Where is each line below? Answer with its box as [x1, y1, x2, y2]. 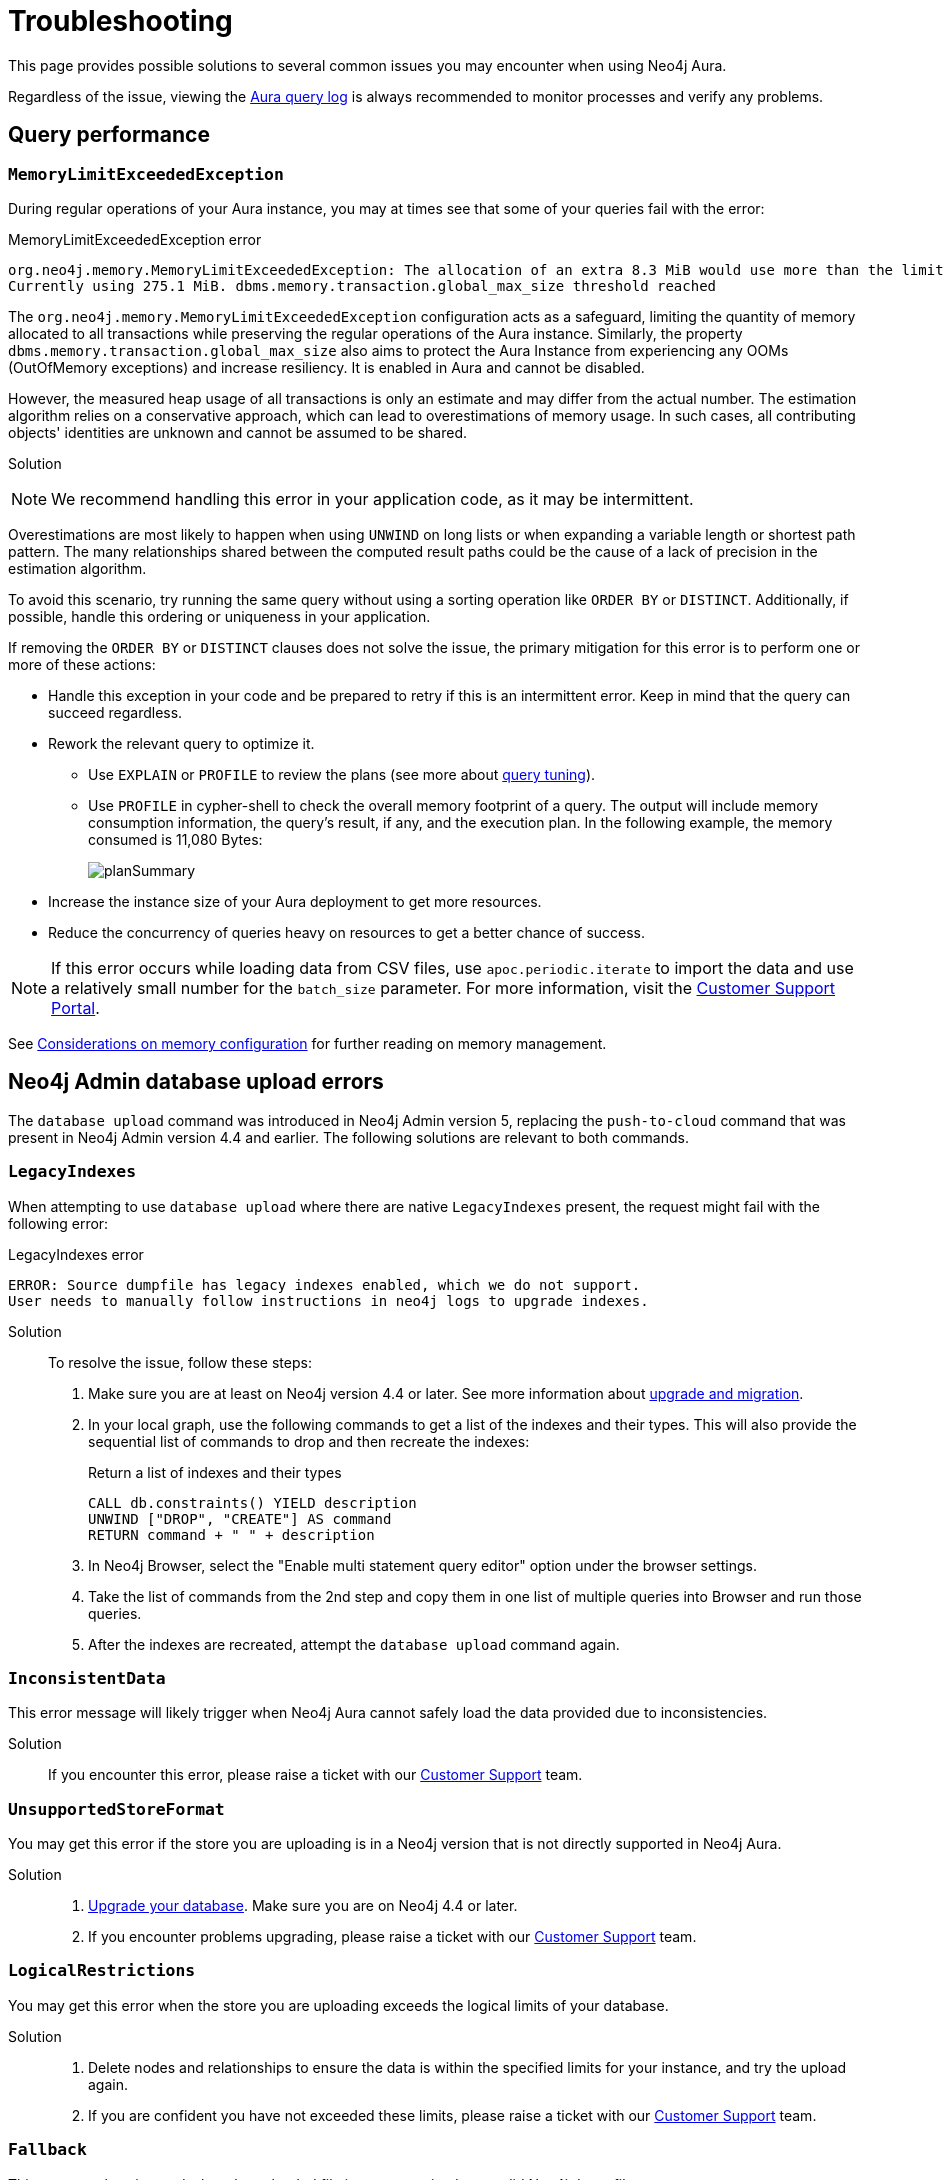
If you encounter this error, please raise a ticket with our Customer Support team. [48, 1766, 583, 1784]
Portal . [51, 997, 100, 1018]
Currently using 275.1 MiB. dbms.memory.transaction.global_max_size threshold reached [8, 277, 717, 294]
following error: [8, 1214, 109, 1232]
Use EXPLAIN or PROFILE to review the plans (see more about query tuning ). [88, 765, 596, 783]
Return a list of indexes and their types [88, 1463, 342, 1481]
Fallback [8, 2140, 87, 2160]
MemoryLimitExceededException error [8, 230, 262, 248]
